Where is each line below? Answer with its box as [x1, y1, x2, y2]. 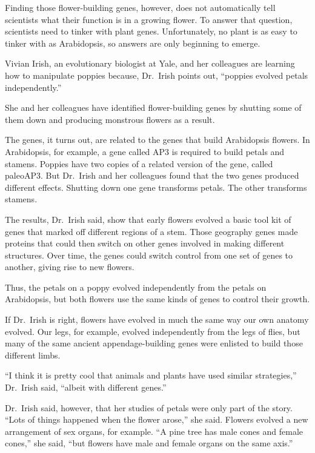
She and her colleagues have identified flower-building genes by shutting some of [5, 101, 302, 114]
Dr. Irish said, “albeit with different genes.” [5, 381, 167, 394]
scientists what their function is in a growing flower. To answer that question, [5, 13, 293, 25]
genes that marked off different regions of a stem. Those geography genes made [5, 225, 298, 237]
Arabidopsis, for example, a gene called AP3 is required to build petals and [5, 145, 285, 157]
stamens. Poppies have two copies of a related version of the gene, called [5, 157, 273, 170]
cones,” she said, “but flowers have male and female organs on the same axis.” [5, 437, 293, 449]
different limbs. [5, 348, 61, 361]
